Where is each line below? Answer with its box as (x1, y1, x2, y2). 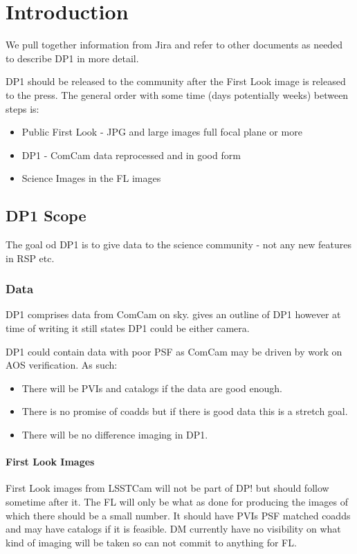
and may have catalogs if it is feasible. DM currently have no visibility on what (6, 521, 341, 536)
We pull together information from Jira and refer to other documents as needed (6, 37, 343, 52)
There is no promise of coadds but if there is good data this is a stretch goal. (21, 404, 348, 418)
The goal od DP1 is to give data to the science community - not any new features (6, 237, 351, 252)
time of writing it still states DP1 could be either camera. (6, 321, 250, 335)
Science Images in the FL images (21, 171, 161, 185)
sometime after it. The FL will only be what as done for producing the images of (6, 495, 348, 509)
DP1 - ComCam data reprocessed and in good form (21, 147, 241, 162)
